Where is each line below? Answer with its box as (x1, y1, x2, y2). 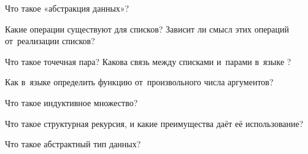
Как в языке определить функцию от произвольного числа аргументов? (5, 75, 274, 88)
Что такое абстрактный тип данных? (5, 137, 141, 150)
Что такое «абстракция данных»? (5, 2, 129, 14)
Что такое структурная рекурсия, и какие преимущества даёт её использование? (5, 117, 304, 129)
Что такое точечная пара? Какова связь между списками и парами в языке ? (5, 55, 291, 67)
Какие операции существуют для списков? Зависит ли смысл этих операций (5, 22, 290, 35)
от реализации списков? (5, 34, 95, 47)
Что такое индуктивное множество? (5, 96, 138, 109)
